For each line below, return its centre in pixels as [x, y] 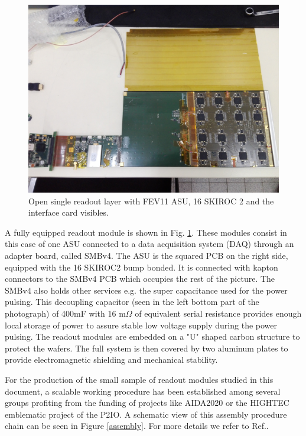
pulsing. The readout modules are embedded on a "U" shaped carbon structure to [152, 336]
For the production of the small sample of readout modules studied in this [139, 379]
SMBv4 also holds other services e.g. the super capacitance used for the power [146, 290]
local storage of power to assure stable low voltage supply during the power [141, 325]
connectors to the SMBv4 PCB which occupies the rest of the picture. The [140, 279]
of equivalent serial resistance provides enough [218, 313]
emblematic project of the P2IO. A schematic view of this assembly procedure [146, 414]
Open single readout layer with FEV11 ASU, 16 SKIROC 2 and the [151, 201]
